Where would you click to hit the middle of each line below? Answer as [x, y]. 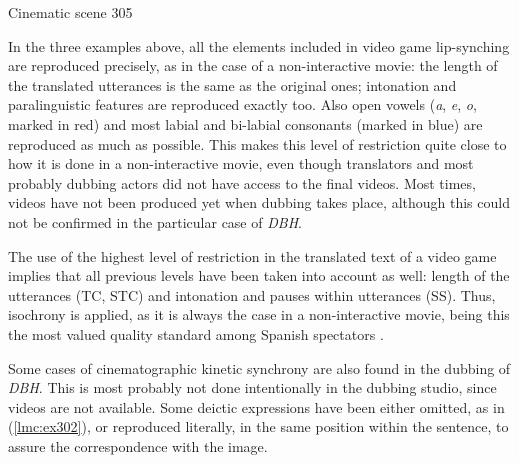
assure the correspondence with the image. [138, 445]
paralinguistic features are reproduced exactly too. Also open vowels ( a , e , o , [242, 104]
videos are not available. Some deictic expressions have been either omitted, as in [256, 406]
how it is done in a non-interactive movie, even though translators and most [241, 163]
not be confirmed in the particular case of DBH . [155, 221]
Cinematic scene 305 [70, 12]
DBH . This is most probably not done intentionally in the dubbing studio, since [252, 387]
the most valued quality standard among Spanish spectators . [196, 333]
